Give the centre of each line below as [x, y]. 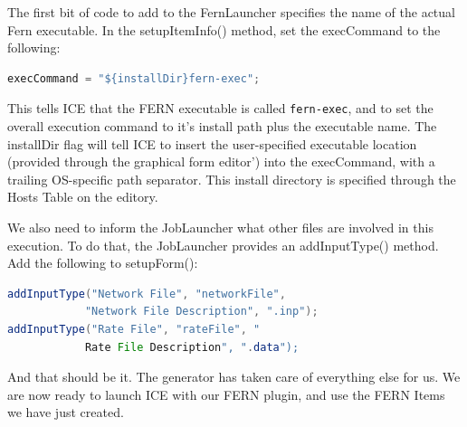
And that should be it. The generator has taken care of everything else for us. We [234, 377]
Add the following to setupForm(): [103, 263]
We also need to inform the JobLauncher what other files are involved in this [220, 227]
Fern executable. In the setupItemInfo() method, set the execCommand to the [224, 29]
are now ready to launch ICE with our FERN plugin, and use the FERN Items [226, 394]
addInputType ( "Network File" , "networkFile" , [147, 294]
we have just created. [66, 412]
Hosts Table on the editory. [83, 197]
